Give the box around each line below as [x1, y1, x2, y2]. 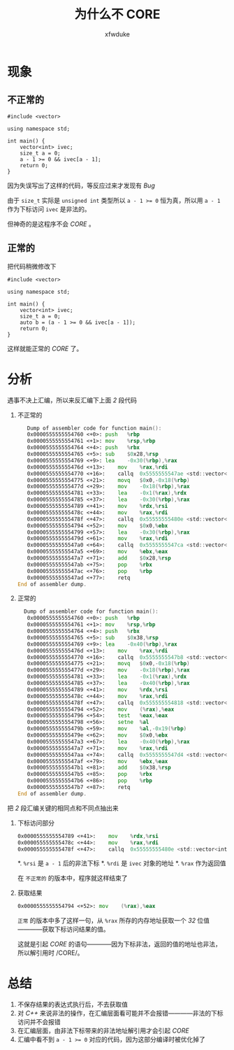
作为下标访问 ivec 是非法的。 [7, 204, 91, 213]
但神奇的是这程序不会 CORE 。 [7, 220, 96, 228]
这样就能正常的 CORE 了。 [7, 344, 83, 353]
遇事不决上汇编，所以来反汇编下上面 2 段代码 [7, 396, 138, 404]
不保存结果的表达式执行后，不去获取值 [17, 1000, 128, 1009]
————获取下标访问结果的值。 [17, 925, 110, 934]
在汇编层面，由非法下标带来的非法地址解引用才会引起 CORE [17, 1026, 190, 1035]
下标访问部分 [17, 818, 54, 827]
